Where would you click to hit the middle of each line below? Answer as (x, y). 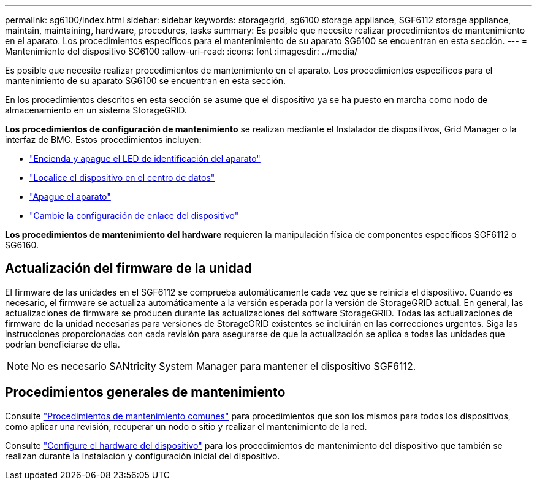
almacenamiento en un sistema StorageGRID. (96, 110)
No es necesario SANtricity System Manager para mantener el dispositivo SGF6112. (224, 366)
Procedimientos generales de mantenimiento (145, 392)
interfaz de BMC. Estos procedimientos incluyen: (103, 139)
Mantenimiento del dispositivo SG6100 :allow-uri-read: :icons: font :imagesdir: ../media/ (181, 51)
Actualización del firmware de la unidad (129, 269)
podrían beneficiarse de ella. (63, 344)
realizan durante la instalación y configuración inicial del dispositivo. (143, 456)
